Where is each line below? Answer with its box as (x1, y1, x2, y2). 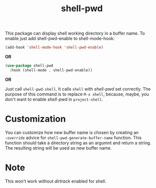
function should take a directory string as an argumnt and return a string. (5, 140, 152, 146)
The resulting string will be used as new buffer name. (5, 145, 112, 151)
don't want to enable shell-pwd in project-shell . (5, 96, 103, 102)
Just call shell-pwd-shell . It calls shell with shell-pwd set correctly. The (5, 86, 151, 92)
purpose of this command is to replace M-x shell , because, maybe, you (5, 91, 149, 97)
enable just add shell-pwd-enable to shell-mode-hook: (5, 36, 115, 41)
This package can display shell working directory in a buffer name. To (5, 30, 145, 37)
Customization (5, 113, 66, 124)
